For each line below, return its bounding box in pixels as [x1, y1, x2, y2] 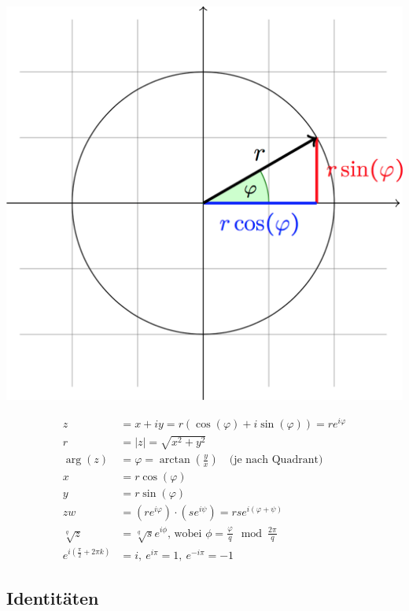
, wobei [167, 528, 202, 539]
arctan [159, 454, 190, 466]
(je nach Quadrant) [229, 454, 323, 466]
